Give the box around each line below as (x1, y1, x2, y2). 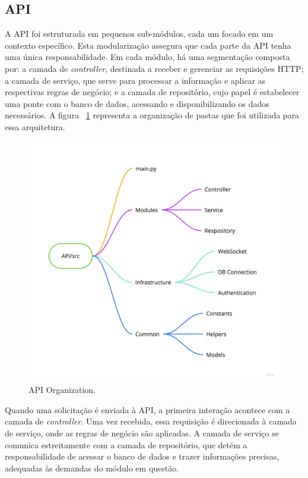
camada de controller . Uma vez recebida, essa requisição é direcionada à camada (5, 415, 297, 427)
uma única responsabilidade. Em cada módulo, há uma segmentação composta (5, 51, 290, 63)
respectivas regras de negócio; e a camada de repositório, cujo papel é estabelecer (5, 86, 300, 98)
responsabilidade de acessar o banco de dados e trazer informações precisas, (5, 450, 280, 463)
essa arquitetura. (5, 120, 65, 133)
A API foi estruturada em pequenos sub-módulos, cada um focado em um (5, 27, 274, 40)
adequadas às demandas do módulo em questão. (5, 461, 179, 474)
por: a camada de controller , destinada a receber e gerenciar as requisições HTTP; (5, 62, 304, 74)
